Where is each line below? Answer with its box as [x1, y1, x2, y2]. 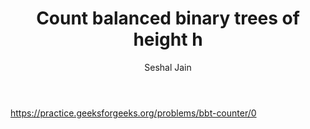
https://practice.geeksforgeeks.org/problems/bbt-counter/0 [10, 107, 257, 119]
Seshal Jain [144, 61, 192, 73]
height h [133, 28, 203, 51]
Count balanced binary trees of [36, 7, 300, 30]
